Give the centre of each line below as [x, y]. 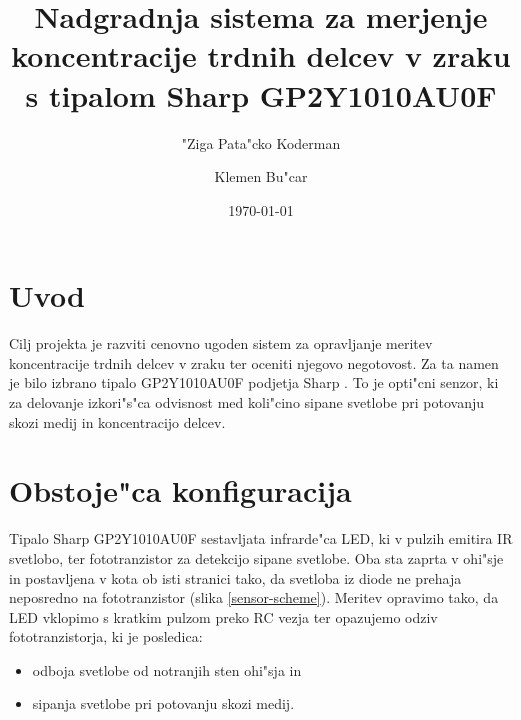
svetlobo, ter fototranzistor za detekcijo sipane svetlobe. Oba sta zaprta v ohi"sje [256, 557]
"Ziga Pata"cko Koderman [261, 142]
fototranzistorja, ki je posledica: [106, 636]
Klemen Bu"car [261, 176]
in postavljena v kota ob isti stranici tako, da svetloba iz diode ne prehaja [235, 577]
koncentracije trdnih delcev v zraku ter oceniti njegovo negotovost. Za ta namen [254, 362]
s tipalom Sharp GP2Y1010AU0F [261, 94]
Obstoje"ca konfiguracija [180, 490]
